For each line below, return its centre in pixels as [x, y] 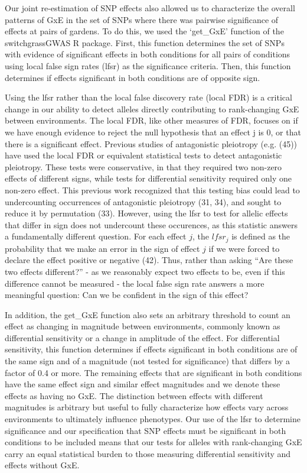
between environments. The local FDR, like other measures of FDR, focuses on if [151, 120]
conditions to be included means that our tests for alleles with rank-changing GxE [153, 442]
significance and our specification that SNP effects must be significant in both [146, 430]
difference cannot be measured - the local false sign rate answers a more [135, 283]
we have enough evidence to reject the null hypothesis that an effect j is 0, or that [153, 132]
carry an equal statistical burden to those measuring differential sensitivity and [148, 453]
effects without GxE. [42, 465]
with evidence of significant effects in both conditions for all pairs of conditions [148, 54]
